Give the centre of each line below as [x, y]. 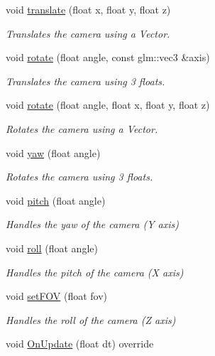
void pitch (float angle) [56, 200]
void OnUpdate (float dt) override [80, 344]
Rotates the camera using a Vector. [82, 128]
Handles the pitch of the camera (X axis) [95, 272]
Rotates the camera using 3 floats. [79, 177]
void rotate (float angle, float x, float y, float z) [108, 105]
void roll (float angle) [52, 248]
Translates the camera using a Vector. [88, 33]
